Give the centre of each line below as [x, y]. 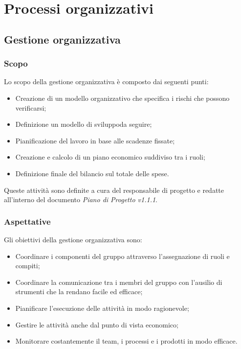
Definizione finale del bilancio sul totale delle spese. [92, 173]
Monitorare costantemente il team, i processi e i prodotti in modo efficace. [126, 341]
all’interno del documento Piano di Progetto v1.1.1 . [81, 199]
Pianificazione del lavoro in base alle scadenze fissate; [95, 140]
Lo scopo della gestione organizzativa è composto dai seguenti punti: [106, 81]
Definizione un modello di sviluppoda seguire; [84, 124]
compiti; [28, 266]
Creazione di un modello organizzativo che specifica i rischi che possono [122, 98]
